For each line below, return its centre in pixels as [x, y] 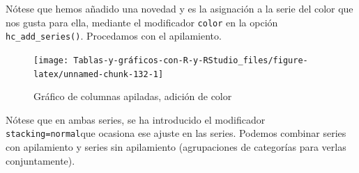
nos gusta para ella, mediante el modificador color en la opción [142, 22]
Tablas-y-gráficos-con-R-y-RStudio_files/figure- [191, 60]
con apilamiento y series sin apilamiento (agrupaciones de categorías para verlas [176, 147]
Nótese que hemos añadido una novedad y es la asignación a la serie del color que [179, 8]
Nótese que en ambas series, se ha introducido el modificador [136, 119]
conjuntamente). [40, 160]
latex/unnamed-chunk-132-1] [99, 74]
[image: [51, 60]
